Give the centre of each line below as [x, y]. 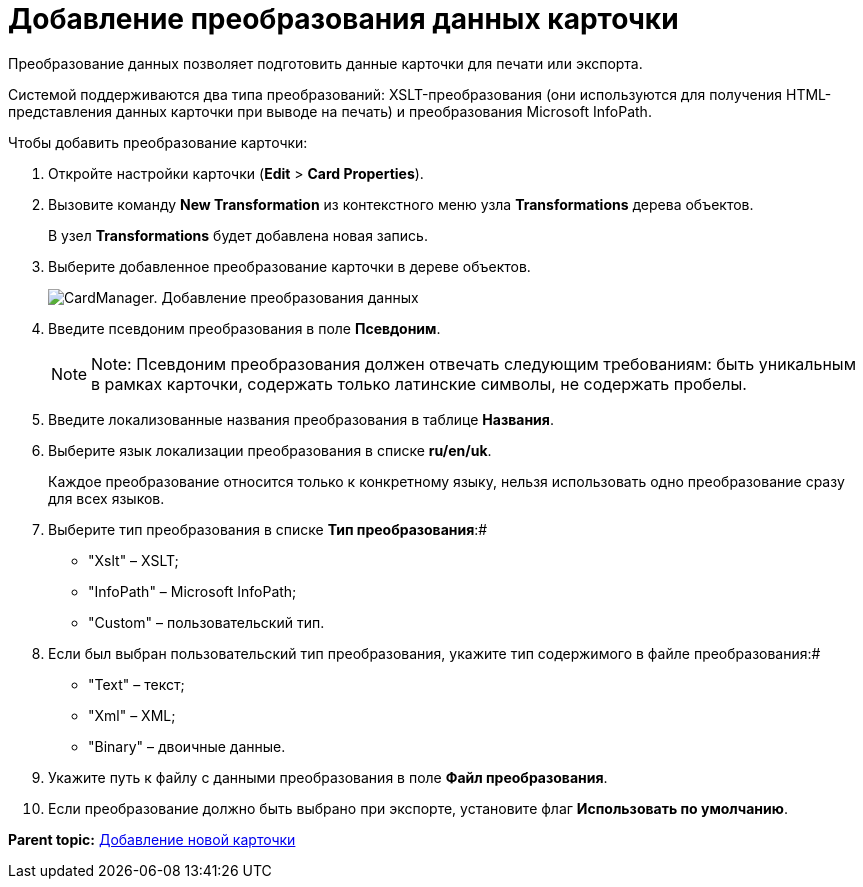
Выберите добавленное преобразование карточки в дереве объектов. [289, 266]
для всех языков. [106, 498]
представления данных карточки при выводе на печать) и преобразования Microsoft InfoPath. [330, 111]
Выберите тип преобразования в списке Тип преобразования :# [268, 529]
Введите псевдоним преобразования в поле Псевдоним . [244, 328]
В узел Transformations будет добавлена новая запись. [238, 235]
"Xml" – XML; [132, 715]
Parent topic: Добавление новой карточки [152, 839]
